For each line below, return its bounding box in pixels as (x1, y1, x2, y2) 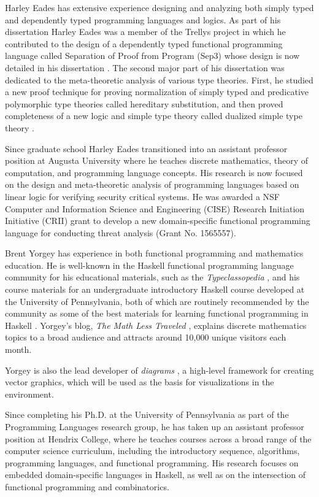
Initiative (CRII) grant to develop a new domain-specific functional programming (5, 214, 310, 227)
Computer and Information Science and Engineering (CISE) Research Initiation (5, 202, 305, 215)
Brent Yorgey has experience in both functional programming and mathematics (5, 247, 304, 260)
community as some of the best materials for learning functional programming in (5, 307, 309, 320)
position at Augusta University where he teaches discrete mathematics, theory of (5, 154, 309, 167)
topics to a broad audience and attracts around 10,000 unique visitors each (5, 331, 286, 344)
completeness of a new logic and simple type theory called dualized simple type (5, 109, 302, 122)
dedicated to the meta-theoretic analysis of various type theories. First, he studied (5, 73, 313, 86)
